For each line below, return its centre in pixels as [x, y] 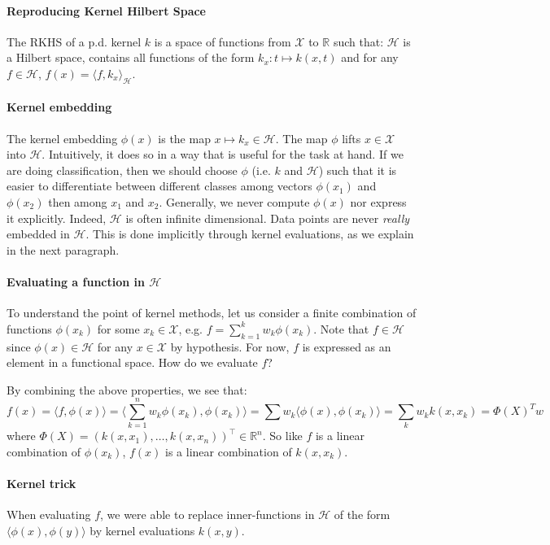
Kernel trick [41, 484]
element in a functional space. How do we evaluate [132, 362]
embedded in [38, 234]
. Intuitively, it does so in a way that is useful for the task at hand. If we [223, 154]
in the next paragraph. [63, 249]
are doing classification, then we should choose [122, 170]
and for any [370, 57]
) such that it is [358, 170]
